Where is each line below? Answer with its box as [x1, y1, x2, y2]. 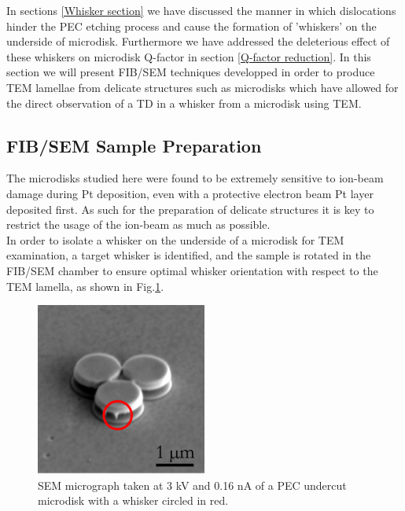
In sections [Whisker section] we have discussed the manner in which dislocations [6, 2, 396, 18]
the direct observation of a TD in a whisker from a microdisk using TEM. [6, 94, 362, 111]
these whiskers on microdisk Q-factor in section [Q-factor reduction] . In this [6, 48, 371, 64]
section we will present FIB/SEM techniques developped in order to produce [6, 64, 375, 80]
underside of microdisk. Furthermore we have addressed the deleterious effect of [6, 33, 390, 50]
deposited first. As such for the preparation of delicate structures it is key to [6, 200, 374, 217]
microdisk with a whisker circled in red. [38, 492, 229, 509]
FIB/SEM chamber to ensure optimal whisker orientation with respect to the [6, 262, 378, 278]
